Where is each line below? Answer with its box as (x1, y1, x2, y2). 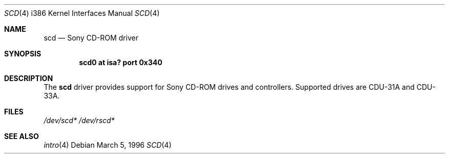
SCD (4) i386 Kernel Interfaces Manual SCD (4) (4, 9, 160, 17)
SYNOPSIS (4, 49, 42, 58)
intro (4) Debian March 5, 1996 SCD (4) (44, 141, 172, 149)
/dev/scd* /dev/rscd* (44, 116, 115, 125)
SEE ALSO (4, 132, 39, 141)
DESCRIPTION (4, 74, 53, 83)
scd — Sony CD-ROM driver (44, 33, 138, 42)
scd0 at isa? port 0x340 (79, 58, 162, 67)
